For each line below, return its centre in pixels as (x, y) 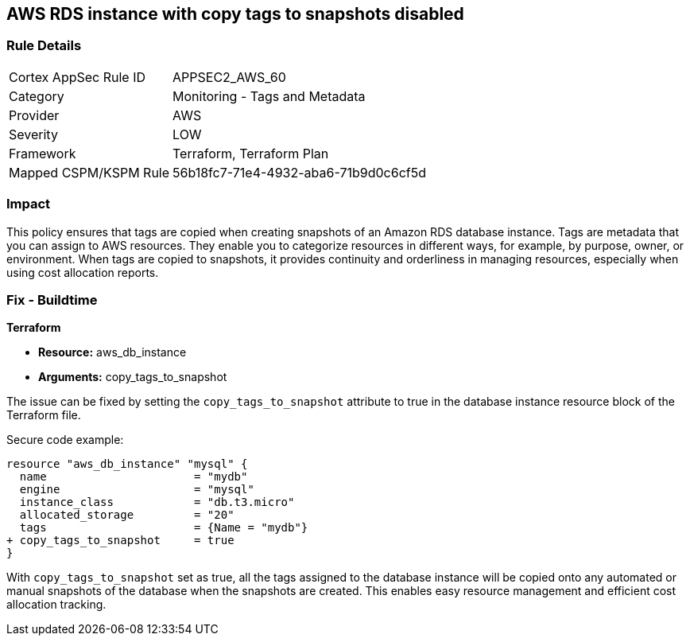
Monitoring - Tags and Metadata (269, 96)
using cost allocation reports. (83, 272)
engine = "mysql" (137, 490)
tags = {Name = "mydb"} (164, 528)
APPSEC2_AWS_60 (229, 77)
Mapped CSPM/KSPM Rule (89, 172)
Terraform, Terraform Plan (251, 153)
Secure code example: (65, 440)
